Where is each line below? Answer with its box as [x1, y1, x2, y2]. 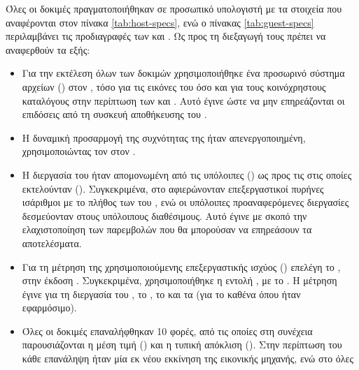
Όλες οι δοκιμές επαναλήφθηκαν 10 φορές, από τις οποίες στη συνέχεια [22, 323, 313, 338]
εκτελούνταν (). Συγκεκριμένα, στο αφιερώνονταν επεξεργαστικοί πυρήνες [22, 181, 324, 195]
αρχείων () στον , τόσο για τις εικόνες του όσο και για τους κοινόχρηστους [22, 79, 326, 94]
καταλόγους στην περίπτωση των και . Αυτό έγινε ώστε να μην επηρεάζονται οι [22, 93, 345, 108]
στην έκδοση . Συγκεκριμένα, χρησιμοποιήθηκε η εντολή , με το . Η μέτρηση [22, 273, 337, 288]
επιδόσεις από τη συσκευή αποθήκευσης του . [22, 107, 207, 121]
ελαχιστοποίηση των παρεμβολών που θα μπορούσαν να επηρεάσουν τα [22, 222, 312, 237]
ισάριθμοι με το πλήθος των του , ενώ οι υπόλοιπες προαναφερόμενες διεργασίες [22, 195, 349, 209]
